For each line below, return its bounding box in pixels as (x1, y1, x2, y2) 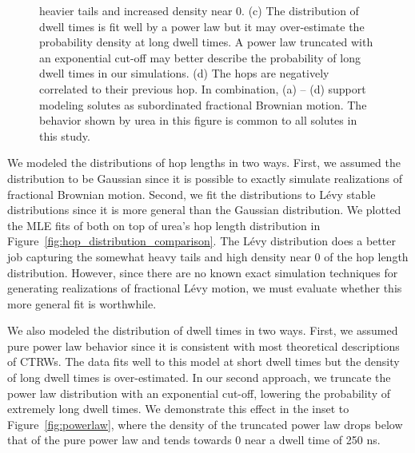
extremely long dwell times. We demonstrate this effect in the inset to (7, 400, 349, 417)
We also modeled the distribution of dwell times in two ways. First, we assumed (7, 322, 398, 339)
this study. (39, 127, 90, 144)
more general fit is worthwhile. (7, 295, 157, 312)
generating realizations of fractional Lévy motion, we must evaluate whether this (7, 280, 402, 296)
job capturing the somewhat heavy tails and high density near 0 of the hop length (7, 248, 409, 264)
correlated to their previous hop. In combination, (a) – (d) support (39, 80, 366, 97)
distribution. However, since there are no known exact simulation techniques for (7, 264, 398, 280)
